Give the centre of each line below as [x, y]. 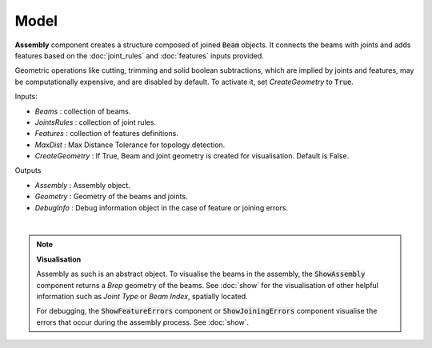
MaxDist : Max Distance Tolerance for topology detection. [130, 145]
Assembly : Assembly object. [83, 185]
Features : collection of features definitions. [107, 134]
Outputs [28, 170]
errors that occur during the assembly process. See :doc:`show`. [143, 322]
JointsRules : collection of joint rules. [95, 122]
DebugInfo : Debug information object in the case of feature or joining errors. [161, 207]
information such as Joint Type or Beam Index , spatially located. [142, 296]
